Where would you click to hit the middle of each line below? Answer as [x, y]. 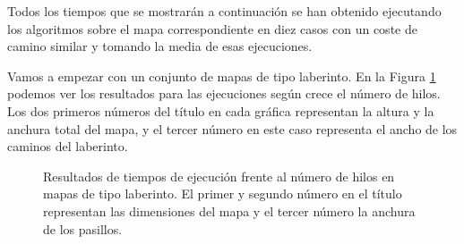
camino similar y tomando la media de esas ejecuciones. [160, 46]
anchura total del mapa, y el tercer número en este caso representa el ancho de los [232, 128]
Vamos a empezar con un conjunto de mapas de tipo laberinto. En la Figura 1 [222, 76]
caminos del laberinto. [68, 146]
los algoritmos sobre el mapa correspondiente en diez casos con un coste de [212, 28]
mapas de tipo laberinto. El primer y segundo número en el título [223, 194]
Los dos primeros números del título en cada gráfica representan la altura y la [221, 110]
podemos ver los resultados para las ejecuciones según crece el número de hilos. [224, 93]
